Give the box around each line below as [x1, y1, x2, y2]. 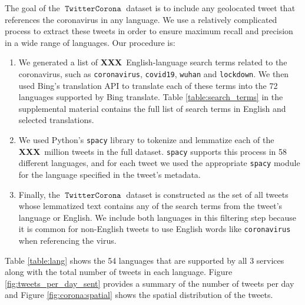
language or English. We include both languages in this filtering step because [18, 211, 297, 223]
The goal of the [5, 2, 60, 14]
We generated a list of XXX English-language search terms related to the [18, 56, 287, 68]
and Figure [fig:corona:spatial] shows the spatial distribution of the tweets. [5, 289, 273, 301]
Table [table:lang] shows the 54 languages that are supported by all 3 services [5, 254, 284, 266]
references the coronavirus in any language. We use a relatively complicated [5, 13, 277, 25]
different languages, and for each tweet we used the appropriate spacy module [18, 157, 300, 169]
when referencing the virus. [18, 234, 117, 246]
